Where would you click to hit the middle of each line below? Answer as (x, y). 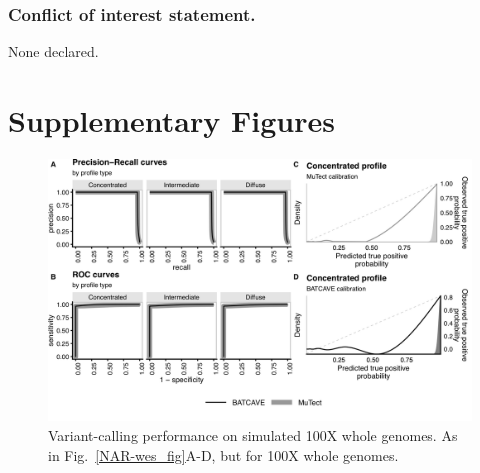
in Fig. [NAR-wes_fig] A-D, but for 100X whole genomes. (223, 454)
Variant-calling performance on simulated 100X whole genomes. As (253, 435)
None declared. (53, 51)
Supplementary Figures (171, 120)
